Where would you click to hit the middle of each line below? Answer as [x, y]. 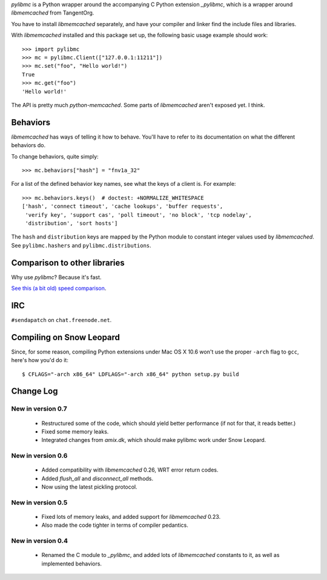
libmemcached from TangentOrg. [53, 13]
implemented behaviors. [72, 564]
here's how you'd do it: [40, 360]
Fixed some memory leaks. [75, 431]
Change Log [35, 391]
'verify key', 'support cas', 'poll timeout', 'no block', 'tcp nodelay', [138, 215]
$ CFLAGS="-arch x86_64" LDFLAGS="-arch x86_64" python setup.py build [130, 374]
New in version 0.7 [39, 409]
